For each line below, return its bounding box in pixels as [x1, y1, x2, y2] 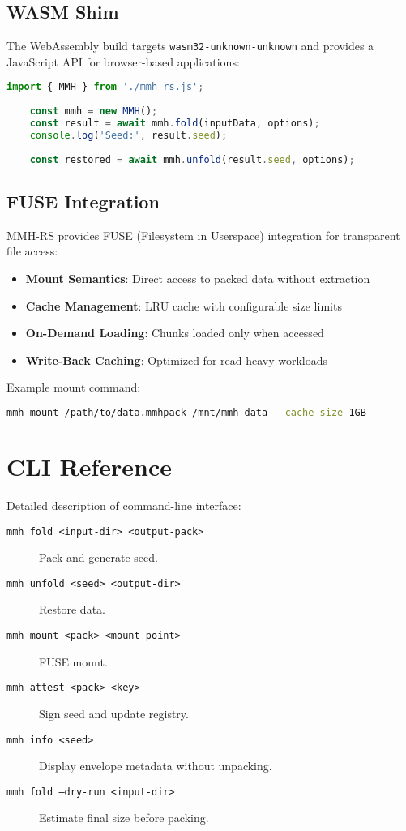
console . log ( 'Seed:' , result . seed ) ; [29, 129, 228, 141]
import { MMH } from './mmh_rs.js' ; [6, 81, 204, 93]
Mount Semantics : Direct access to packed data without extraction [25, 269, 370, 286]
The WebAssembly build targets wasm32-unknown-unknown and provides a [6, 37, 374, 54]
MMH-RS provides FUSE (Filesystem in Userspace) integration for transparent [6, 226, 400, 243]
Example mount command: [6, 379, 141, 396]
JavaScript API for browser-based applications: [6, 53, 240, 70]
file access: [6, 242, 58, 259]
